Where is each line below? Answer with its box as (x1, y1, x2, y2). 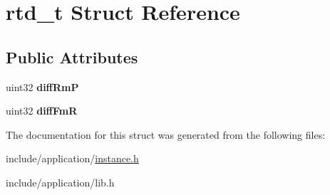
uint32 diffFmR (6, 103, 78, 118)
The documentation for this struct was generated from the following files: (6, 127, 326, 142)
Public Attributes (6, 46, 138, 68)
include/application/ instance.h (6, 151, 139, 166)
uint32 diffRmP (6, 79, 79, 94)
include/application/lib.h (6, 174, 115, 189)
